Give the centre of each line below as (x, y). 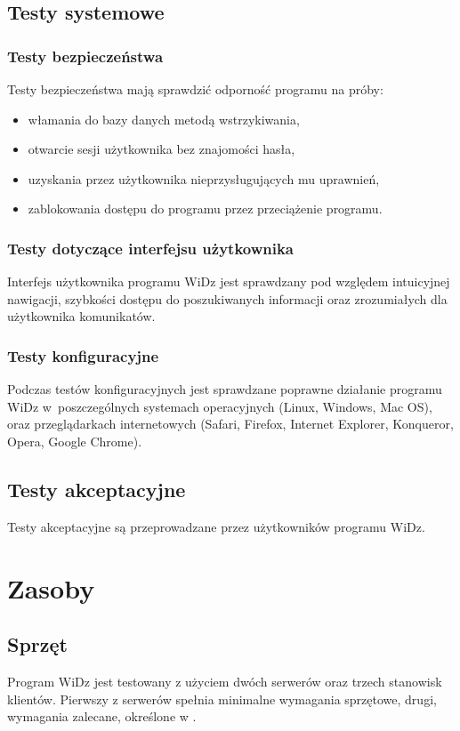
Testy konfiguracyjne (83, 355)
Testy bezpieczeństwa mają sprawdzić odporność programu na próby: (195, 89)
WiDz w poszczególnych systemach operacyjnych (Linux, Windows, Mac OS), (220, 406)
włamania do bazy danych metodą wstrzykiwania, (164, 119)
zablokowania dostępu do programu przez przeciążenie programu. (205, 209)
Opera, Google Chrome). (75, 441)
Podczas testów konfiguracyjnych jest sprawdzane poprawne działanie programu (225, 389)
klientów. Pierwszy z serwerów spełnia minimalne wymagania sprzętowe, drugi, (222, 699)
